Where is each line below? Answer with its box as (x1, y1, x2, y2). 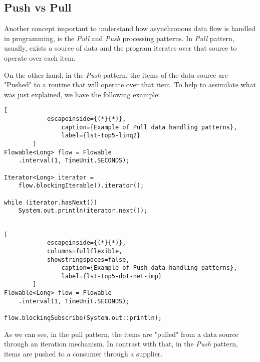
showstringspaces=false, (47, 256, 130, 263)
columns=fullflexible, (47, 247, 123, 255)
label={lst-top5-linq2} (61, 132, 141, 139)
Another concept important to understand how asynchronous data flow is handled (4, 23, 255, 34)
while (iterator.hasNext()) (4, 199, 98, 206)
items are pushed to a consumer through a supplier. (4, 348, 163, 358)
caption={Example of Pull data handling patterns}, (61, 123, 237, 131)
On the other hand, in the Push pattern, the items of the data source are (4, 69, 228, 80)
